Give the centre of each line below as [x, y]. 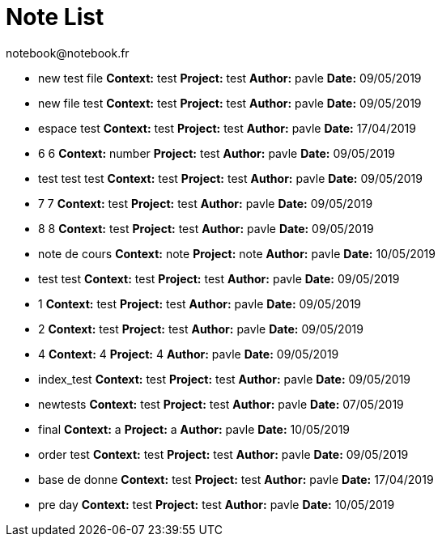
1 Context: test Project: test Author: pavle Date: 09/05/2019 [200, 303]
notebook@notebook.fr [68, 53]
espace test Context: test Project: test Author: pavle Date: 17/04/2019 [227, 128]
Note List [55, 17]
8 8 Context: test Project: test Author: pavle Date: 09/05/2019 [206, 228]
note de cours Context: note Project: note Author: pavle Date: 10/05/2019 [237, 253]
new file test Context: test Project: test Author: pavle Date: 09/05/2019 [230, 103]
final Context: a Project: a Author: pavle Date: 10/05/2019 [194, 429]
